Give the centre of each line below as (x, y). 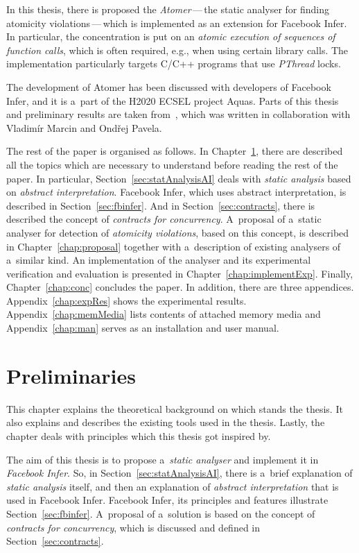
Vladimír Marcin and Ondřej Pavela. (84, 127)
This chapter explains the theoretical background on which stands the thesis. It (175, 408)
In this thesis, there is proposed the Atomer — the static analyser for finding (168, 9)
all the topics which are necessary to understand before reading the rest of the (172, 164)
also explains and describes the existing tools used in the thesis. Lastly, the (166, 422)
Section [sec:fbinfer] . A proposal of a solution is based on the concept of (161, 513)
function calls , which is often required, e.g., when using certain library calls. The (177, 50)
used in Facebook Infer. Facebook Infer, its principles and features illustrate (167, 500)
